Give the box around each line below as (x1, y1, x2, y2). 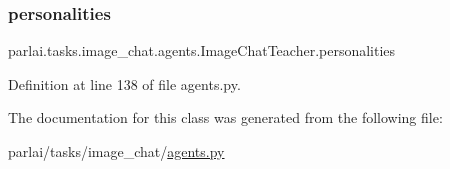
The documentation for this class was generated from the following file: (8, 107, 443, 128)
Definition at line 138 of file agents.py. (8, 73, 241, 94)
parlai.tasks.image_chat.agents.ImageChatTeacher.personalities (8, 40, 396, 61)
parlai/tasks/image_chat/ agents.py (8, 141, 225, 161)
